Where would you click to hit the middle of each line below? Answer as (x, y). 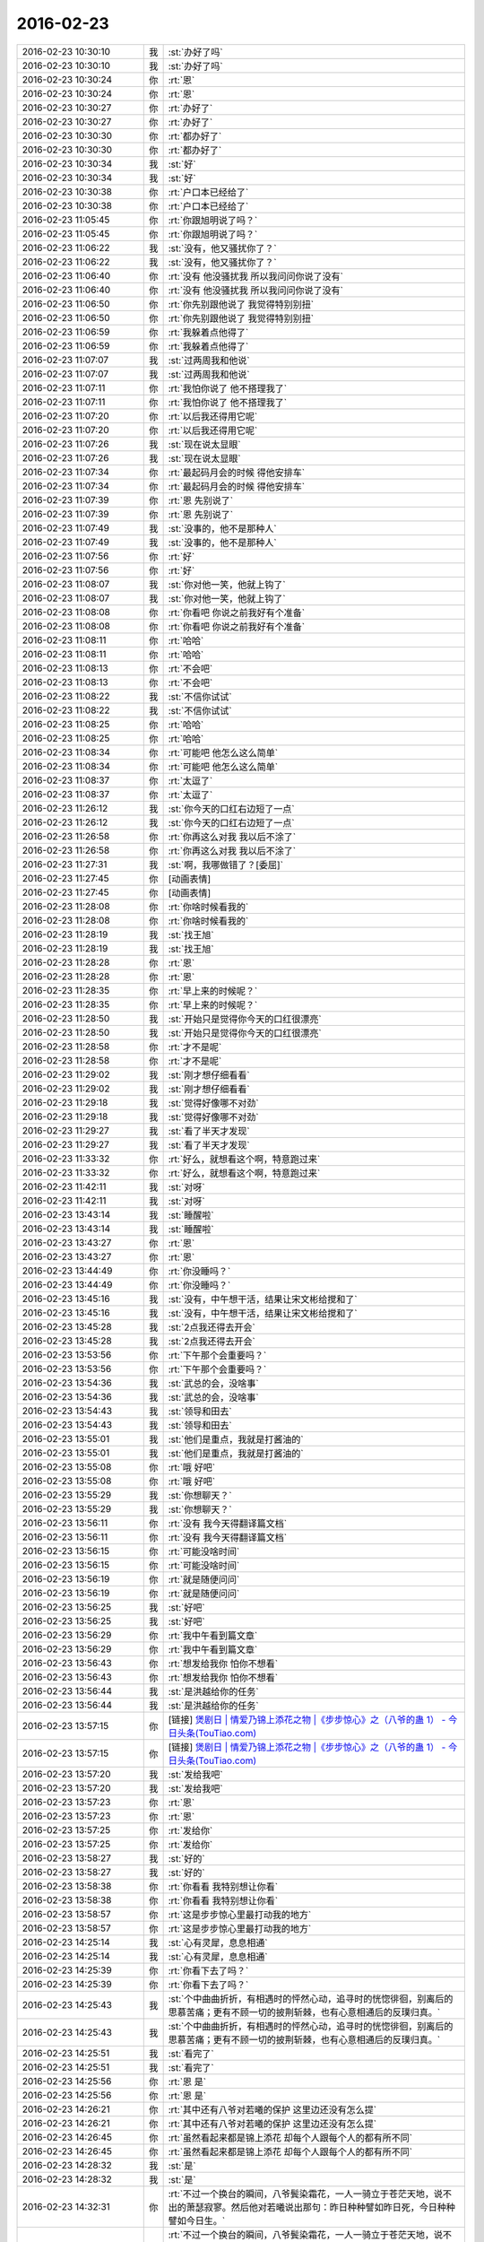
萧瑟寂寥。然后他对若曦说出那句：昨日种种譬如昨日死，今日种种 (321, 2207)
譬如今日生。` (197, 2220)
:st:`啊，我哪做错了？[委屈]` (226, 865)
